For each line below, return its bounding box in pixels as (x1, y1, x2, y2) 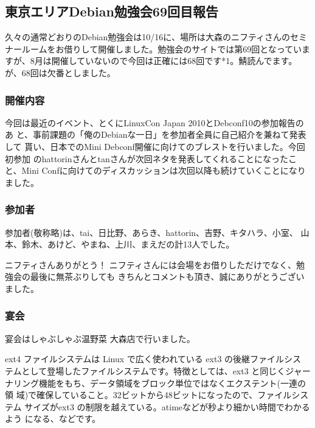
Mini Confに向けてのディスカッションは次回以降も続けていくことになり (21, 164, 306, 177)
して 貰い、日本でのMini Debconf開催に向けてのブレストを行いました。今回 (5, 140, 305, 152)
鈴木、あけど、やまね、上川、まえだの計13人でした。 (21, 238, 235, 251)
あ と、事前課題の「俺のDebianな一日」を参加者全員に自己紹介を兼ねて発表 (5, 128, 306, 141)
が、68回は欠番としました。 (5, 66, 116, 79)
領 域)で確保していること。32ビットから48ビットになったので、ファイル (5, 388, 292, 401)
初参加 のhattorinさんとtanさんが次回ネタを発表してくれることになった (5, 152, 288, 165)
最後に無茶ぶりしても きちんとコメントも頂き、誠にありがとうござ (30, 270, 296, 283)
